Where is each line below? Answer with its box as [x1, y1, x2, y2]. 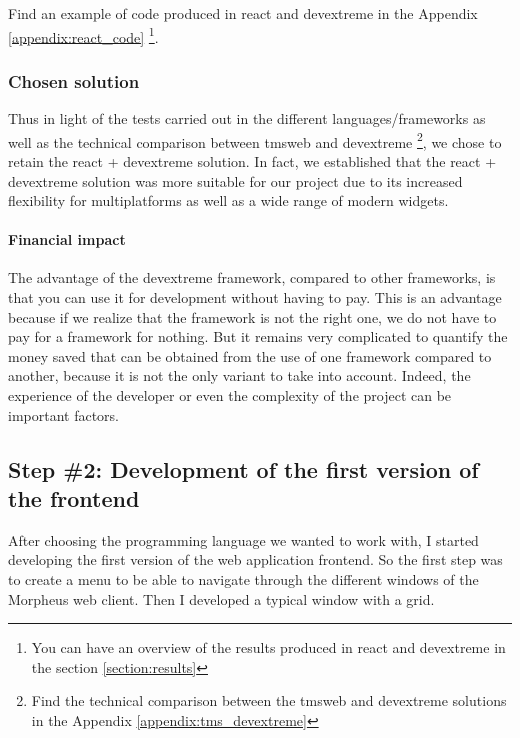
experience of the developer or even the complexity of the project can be [8, 385, 452, 406]
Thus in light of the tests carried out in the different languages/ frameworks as [8, 108, 486, 129]
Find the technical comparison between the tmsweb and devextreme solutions [31, 690, 507, 711]
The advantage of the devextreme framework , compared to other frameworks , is [8, 267, 496, 288]
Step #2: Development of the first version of [8, 453, 479, 484]
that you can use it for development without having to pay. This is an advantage [8, 287, 502, 308]
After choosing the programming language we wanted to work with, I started [8, 529, 479, 550]
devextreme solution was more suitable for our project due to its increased [8, 170, 463, 191]
